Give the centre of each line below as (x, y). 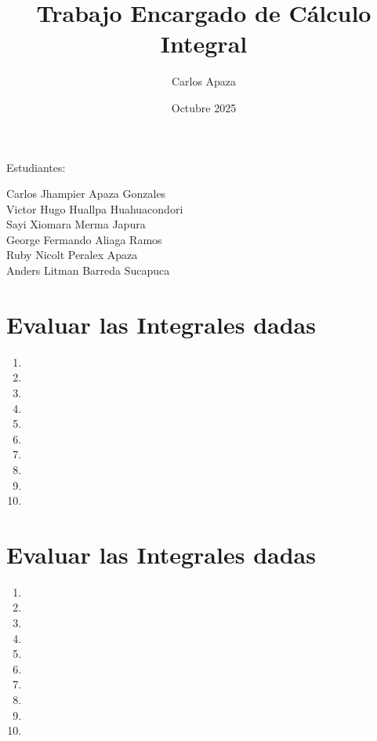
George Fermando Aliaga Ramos (84, 239)
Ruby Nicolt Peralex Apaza (72, 255)
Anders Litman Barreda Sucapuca (88, 270)
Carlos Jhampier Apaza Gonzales (86, 193)
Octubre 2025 (204, 107)
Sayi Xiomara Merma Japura (76, 224)
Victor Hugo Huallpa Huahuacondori (95, 208)
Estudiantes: (36, 167)
